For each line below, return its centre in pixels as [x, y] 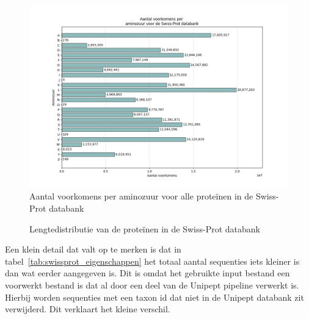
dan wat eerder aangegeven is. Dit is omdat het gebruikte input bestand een [147, 273]
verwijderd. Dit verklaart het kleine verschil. [88, 309]
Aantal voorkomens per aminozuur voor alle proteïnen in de [141, 196]
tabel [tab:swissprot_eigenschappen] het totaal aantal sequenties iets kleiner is [152, 261]
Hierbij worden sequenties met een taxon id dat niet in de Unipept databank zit [154, 297]
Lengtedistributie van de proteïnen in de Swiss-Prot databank [145, 228]
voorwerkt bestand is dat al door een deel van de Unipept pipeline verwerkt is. [152, 285]
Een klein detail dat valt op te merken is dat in [93, 249]
